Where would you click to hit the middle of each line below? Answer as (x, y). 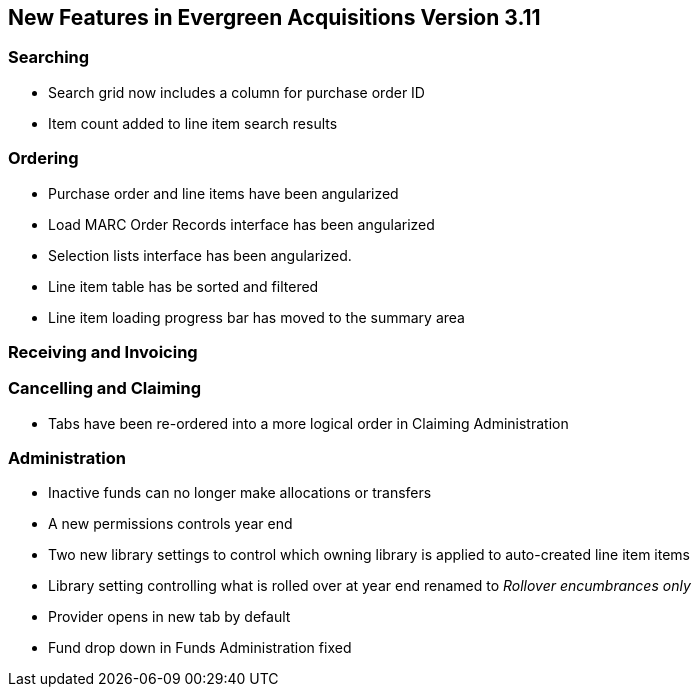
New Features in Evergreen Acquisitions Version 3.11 (274, 17)
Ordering (43, 158)
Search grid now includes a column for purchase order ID (236, 92)
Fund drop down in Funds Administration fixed (200, 648)
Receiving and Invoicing (103, 351)
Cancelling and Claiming (105, 388)
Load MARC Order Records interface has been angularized (241, 224)
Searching (49, 57)
